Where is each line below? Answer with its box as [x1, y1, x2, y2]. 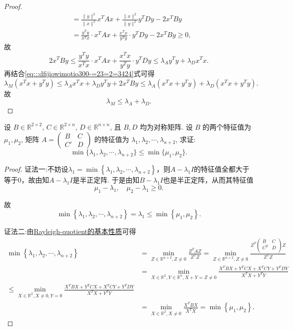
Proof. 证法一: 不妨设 [4, 164, 68, 174]
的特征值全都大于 [194, 164, 250, 174]
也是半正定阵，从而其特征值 [163, 175, 254, 185]
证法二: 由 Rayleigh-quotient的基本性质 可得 [4, 226, 136, 236]
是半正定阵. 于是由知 [72, 175, 140, 185]
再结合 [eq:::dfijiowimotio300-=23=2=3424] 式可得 [4, 68, 155, 79]
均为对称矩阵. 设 [140, 121, 193, 132]
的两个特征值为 [202, 121, 251, 132]
